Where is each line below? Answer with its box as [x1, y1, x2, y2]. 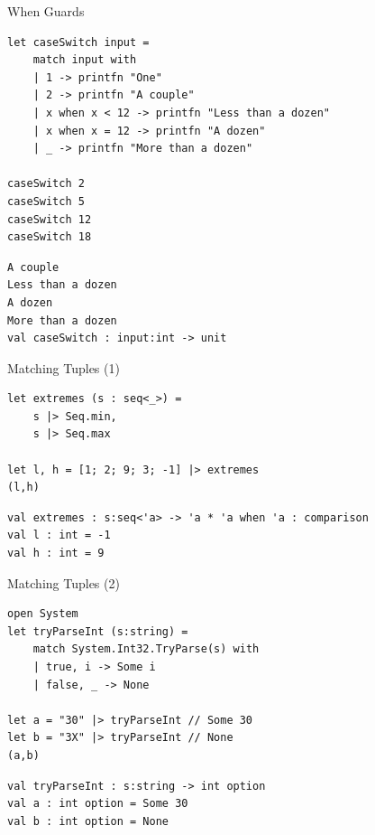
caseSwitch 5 [7, 194, 85, 208]
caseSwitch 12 [7, 212, 92, 226]
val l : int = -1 [7, 529, 111, 542]
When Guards [7, 2, 85, 20]
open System [7, 607, 78, 621]
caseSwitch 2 [7, 177, 85, 191]
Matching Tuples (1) [7, 358, 120, 377]
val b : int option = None [7, 814, 169, 828]
